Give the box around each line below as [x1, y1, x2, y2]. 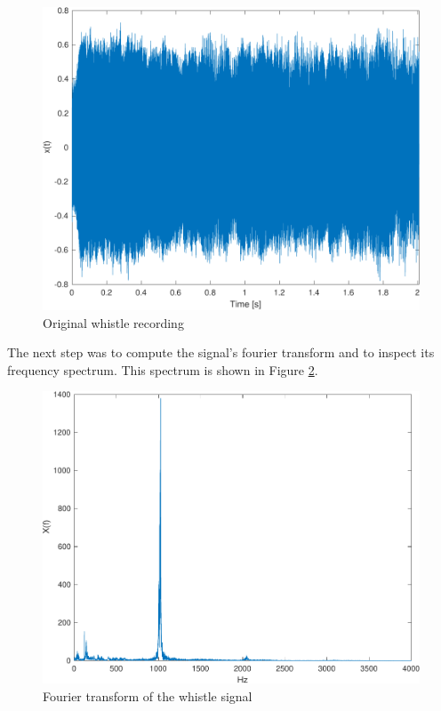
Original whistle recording [43, 313, 184, 332]
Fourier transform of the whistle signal [43, 686, 253, 705]
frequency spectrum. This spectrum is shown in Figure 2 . [7, 360, 318, 379]
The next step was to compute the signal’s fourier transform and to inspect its [7, 343, 435, 362]
